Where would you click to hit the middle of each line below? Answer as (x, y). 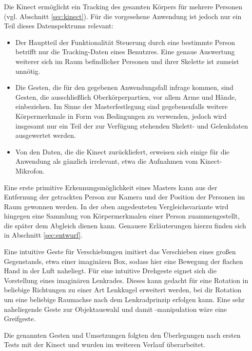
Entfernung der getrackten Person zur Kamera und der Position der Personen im (125, 197)
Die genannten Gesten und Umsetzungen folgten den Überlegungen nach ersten (122, 335)
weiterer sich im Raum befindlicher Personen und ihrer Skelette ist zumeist (127, 61)
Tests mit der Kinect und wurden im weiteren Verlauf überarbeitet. (105, 344)
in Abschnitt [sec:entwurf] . (43, 235)
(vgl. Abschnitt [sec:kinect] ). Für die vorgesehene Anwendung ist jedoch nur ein (123, 16)
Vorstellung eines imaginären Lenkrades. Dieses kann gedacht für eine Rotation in (126, 280)
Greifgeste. (20, 318)
